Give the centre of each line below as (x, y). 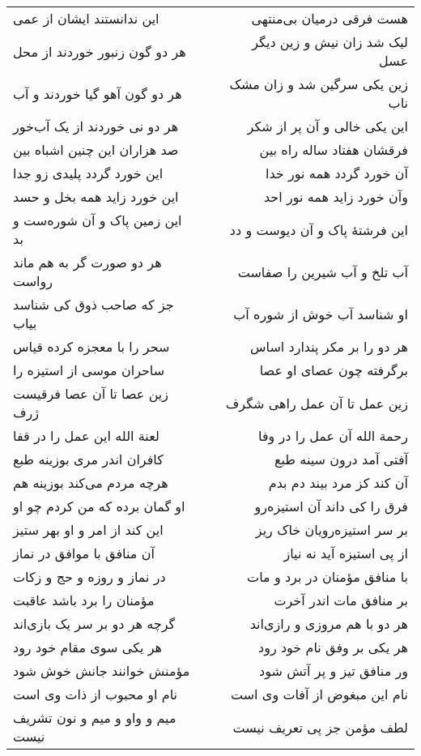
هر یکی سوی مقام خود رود (88, 647)
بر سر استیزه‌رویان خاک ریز (332, 530)
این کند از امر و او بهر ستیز (88, 530)
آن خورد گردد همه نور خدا (337, 173)
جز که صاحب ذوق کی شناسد (94, 304)
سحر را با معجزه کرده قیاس (91, 346)
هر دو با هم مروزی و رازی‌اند (329, 624)
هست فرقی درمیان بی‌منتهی (330, 18)
